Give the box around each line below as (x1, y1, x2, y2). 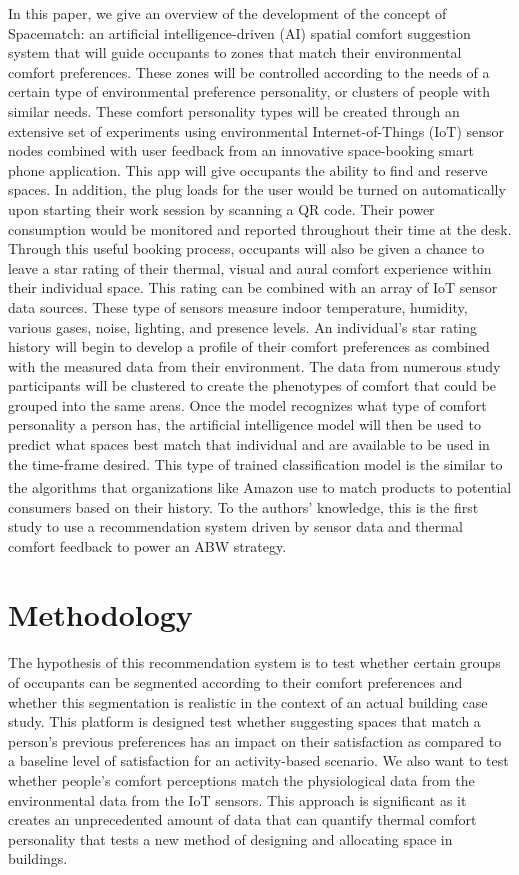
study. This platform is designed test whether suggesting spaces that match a (8, 711, 481, 732)
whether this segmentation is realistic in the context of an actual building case (8, 691, 488, 712)
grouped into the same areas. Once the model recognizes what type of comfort (8, 394, 487, 415)
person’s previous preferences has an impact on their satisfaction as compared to (8, 730, 502, 751)
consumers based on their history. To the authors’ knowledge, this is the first (8, 496, 479, 517)
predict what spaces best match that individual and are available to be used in (8, 434, 490, 455)
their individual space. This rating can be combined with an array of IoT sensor (8, 277, 498, 298)
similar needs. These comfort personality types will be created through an (8, 100, 460, 121)
